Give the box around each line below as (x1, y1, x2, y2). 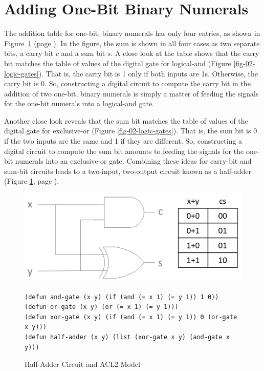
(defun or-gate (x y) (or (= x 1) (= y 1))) (25, 303, 179, 311)
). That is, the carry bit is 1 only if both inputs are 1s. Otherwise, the (38, 68, 258, 79)
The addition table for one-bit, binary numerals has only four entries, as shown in (4, 28, 260, 38)
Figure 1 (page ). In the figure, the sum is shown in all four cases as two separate (4, 37, 260, 48)
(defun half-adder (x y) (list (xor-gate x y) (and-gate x (25, 334, 230, 341)
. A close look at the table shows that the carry (111, 48, 259, 58)
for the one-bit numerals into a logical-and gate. (4, 98, 154, 109)
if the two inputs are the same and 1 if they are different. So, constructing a (4, 135, 243, 146)
